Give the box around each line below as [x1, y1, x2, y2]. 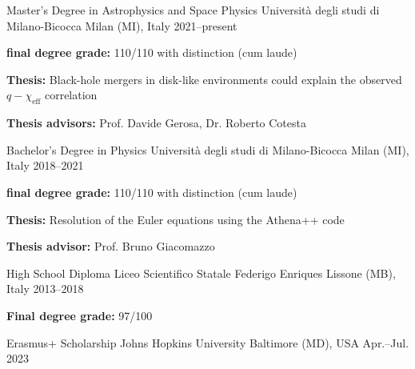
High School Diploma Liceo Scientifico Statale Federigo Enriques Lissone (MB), [6, 264, 396, 281]
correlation [44, 86, 98, 103]
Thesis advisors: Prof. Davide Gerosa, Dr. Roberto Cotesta [6, 114, 306, 131]
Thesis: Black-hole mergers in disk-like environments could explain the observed [6, 70, 402, 87]
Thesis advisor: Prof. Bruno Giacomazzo [6, 238, 215, 255]
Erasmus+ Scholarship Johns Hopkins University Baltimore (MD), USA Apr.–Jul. [6, 334, 409, 351]
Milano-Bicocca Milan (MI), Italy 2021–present [6, 17, 237, 34]
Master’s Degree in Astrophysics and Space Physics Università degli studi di [6, 2, 380, 18]
